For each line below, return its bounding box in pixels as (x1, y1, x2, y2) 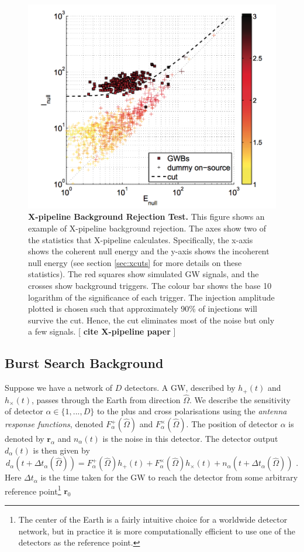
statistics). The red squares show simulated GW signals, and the (28, 268, 259, 280)
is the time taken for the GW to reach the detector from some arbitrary (40, 471, 298, 483)
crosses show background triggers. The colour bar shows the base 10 (28, 279, 272, 291)
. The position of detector (186, 418, 278, 430)
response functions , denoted (5, 418, 103, 430)
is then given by (33, 444, 90, 456)
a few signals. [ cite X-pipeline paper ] (28, 325, 176, 338)
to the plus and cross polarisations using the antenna (96, 405, 287, 417)
